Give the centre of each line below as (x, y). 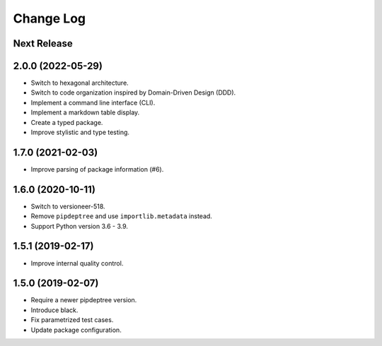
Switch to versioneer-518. (68, 206)
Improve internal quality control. (77, 263)
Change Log (50, 18)
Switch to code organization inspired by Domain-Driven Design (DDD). (133, 93)
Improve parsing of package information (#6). (97, 169)
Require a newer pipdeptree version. (84, 300)
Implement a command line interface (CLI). (93, 102)
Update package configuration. (76, 330)
